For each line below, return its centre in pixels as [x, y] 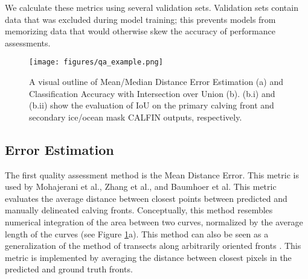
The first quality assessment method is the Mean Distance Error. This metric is [152, 174]
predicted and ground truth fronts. [69, 269]
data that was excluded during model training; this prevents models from [140, 19]
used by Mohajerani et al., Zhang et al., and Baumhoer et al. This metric [141, 187]
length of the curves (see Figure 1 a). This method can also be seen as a [137, 234]
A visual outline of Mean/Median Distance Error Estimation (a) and [156, 82]
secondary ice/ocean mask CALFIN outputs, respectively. [136, 117]
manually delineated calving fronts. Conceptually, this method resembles [139, 210]
